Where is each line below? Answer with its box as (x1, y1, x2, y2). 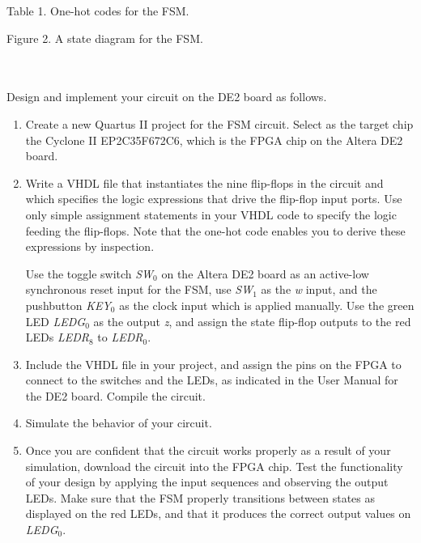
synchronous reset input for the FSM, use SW (25, 281, 253, 298)
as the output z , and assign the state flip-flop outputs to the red (93, 312, 411, 329)
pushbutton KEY (25, 296, 111, 313)
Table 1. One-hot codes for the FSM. (6, 2, 189, 19)
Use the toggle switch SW (25, 265, 154, 282)
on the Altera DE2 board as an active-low (161, 265, 369, 282)
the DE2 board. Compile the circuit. (25, 387, 206, 404)
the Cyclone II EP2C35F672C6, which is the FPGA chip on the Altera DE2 (25, 131, 403, 148)
